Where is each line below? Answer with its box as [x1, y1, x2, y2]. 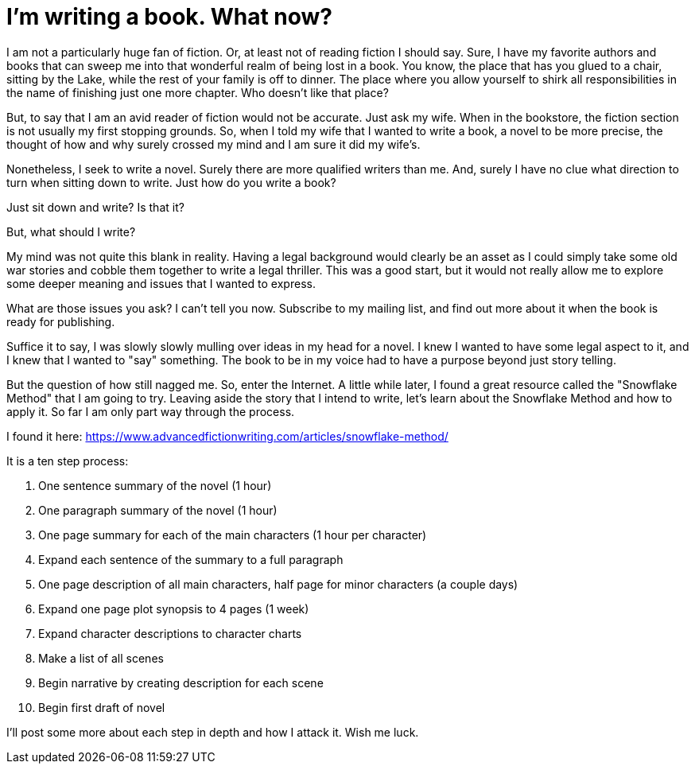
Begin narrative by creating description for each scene [38, 675, 324, 690]
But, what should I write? [6, 224, 136, 239]
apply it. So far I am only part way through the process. [6, 404, 295, 418]
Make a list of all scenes [38, 651, 164, 665]
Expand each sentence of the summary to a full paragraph [38, 552, 344, 566]
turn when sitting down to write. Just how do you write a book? [6, 175, 336, 189]
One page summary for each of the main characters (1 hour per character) [38, 527, 427, 542]
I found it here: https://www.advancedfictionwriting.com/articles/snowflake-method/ [6, 429, 448, 443]
